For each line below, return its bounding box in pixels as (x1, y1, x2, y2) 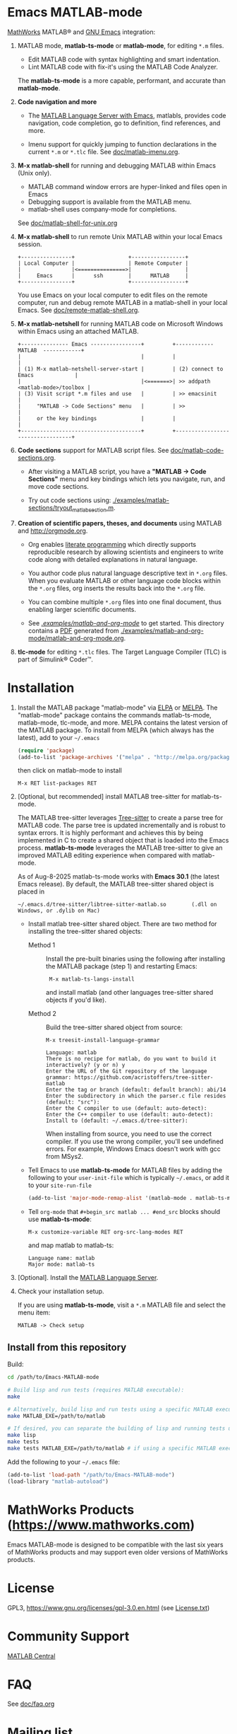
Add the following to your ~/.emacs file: (7, 1457, 121, 1466)
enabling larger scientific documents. (28, 605, 136, 613)
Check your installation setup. (17, 1287, 104, 1295)
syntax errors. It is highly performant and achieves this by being (17, 828, 203, 837)
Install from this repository (7, 1341, 127, 1353)
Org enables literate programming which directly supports (28, 540, 196, 548)
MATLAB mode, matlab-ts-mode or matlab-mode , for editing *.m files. (17, 41, 224, 50)
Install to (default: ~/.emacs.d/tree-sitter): (45, 1117, 188, 1125)
